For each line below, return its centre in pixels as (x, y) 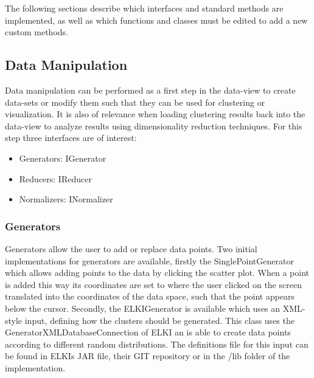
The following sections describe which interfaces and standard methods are (144, 8)
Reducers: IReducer (55, 178)
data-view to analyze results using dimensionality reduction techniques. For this (154, 125)
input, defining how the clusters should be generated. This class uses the (159, 320)
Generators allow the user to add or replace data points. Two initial (131, 248)
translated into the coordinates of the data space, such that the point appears (150, 296)
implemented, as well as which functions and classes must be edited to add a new (156, 20)
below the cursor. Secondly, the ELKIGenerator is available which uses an (143, 308)
